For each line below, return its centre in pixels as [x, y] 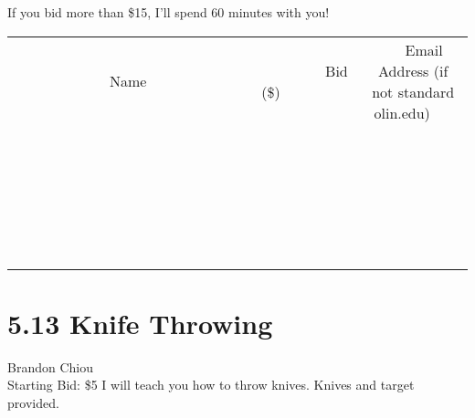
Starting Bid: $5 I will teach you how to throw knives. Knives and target [211, 385]
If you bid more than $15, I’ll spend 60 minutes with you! [169, 12]
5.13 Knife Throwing [140, 323]
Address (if [413, 70]
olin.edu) [402, 112]
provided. [33, 402]
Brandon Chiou [50, 366]
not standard [413, 91]
